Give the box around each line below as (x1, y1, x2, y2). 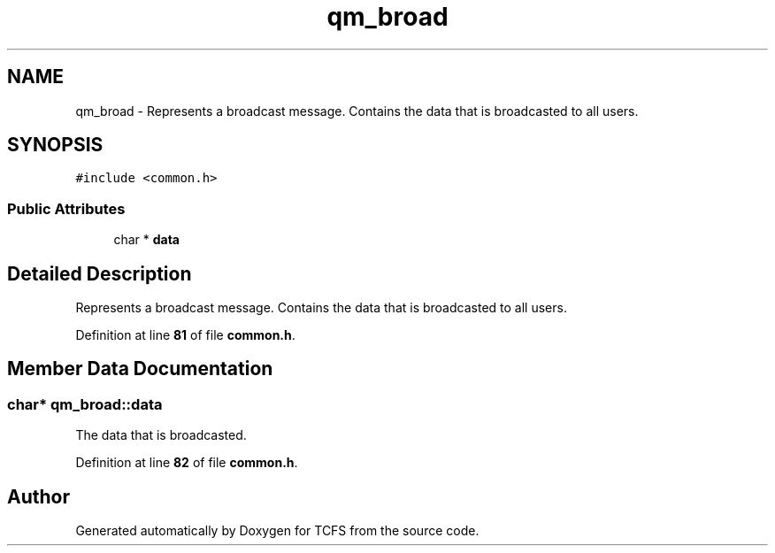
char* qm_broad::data (7, 395, 163, 413)
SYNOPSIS (7, 134, 104, 157)
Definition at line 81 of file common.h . (75, 327, 295, 343)
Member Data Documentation (7, 357, 273, 380)
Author (7, 485, 70, 508)
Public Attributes (7, 199, 126, 218)
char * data (113, 232, 180, 248)
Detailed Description (7, 262, 192, 285)
